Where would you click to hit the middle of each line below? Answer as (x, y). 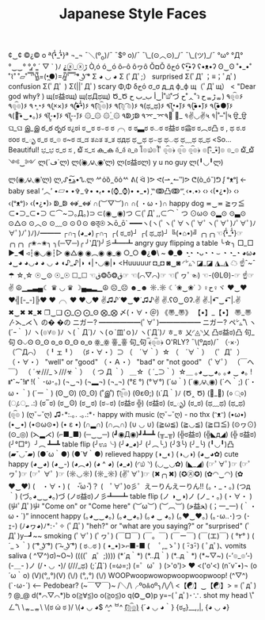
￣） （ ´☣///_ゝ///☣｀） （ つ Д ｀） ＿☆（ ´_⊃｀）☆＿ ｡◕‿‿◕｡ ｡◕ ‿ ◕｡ (129, 371)
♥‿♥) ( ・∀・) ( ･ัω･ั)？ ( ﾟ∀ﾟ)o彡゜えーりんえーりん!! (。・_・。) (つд (129, 486)
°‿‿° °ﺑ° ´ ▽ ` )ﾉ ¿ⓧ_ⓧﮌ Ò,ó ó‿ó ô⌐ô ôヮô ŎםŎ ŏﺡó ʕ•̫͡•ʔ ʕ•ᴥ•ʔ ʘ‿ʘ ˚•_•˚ (130, 66)
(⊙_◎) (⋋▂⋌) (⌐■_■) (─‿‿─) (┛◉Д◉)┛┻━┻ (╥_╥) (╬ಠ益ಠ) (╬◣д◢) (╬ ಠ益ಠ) (132, 434)
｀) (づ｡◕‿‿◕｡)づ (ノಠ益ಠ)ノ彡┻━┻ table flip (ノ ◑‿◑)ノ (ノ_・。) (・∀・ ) (131, 496)
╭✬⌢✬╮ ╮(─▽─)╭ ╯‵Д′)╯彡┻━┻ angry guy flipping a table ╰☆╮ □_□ (140, 243)
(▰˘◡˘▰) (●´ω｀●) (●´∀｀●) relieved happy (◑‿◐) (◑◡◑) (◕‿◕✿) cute (123, 454)
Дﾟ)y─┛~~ (25, 535)
